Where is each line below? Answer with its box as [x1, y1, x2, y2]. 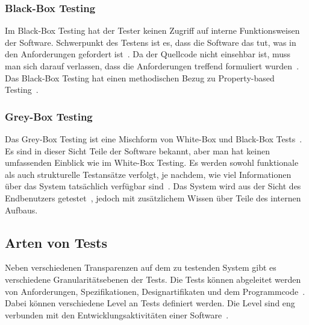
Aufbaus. [5, 203, 38, 216]
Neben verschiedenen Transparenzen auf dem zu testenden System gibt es [5, 261, 276, 274]
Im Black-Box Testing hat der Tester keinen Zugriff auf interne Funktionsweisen [5, 24, 300, 37]
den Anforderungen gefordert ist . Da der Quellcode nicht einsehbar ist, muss [5, 48, 291, 60]
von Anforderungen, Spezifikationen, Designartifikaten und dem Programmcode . [5, 285, 305, 297]
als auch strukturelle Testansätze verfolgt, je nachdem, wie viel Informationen [5, 168, 292, 180]
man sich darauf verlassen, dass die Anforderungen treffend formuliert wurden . [5, 60, 299, 72]
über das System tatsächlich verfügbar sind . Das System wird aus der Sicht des [5, 180, 301, 192]
